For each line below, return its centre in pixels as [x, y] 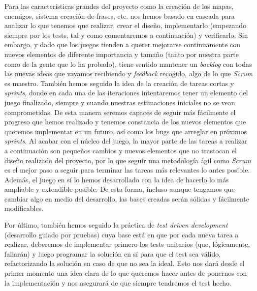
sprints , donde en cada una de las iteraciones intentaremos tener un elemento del [126, 93]
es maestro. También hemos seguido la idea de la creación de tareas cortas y [119, 83]
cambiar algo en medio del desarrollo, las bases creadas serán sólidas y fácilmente [127, 198]
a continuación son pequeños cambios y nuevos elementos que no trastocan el [121, 150]
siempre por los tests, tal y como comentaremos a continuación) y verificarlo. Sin [126, 35]
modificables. [24, 208]
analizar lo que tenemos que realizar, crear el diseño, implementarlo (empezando [126, 25]
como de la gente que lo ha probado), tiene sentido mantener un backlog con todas [128, 64]
